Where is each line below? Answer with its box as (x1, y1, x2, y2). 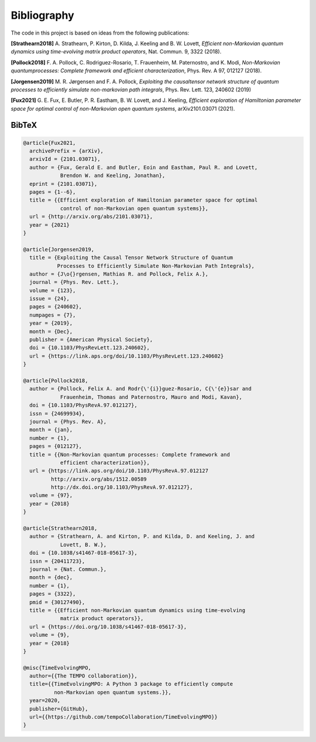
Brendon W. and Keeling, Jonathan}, (60, 172, 166, 179)
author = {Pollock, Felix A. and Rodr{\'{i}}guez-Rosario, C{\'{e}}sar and (29, 386, 252, 392)
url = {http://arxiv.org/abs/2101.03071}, (29, 213, 153, 220)
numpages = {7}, (29, 311, 76, 318)
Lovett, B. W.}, (60, 541, 107, 548)
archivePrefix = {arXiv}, (29, 148, 104, 155)
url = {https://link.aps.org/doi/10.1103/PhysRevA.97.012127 (29, 468, 209, 474)
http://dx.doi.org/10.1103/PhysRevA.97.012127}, (50, 484, 193, 491)
